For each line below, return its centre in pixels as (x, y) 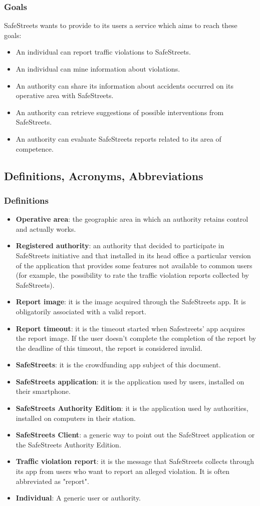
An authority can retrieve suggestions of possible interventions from (120, 112)
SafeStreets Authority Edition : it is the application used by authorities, (132, 408)
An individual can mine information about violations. (98, 69)
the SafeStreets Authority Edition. (68, 444)
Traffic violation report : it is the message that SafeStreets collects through (135, 461)
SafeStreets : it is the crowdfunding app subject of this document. (118, 365)
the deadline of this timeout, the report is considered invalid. (109, 348)
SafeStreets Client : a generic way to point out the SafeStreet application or (135, 435)
